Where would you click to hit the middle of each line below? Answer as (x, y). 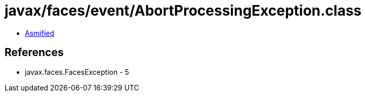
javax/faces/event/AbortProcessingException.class (183, 11)
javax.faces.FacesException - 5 (77, 72)
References (34, 53)
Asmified (40, 33)
